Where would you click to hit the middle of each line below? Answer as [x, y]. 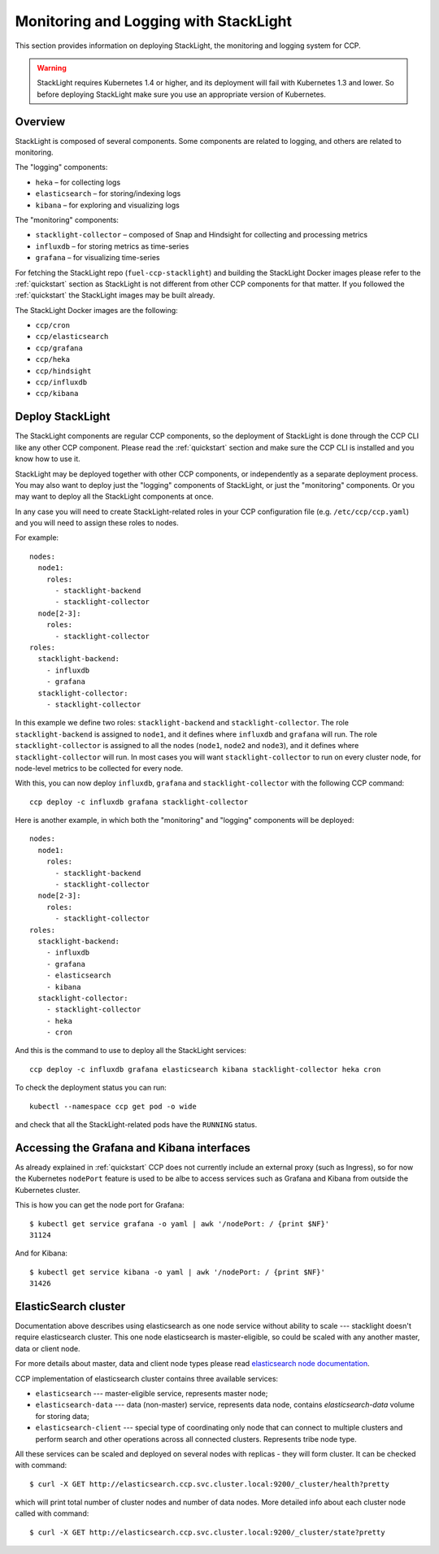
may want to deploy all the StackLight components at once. [114, 497]
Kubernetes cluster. [48, 1190]
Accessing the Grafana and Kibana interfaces [133, 1148]
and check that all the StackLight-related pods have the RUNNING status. [136, 1125]
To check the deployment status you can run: [91, 1088]
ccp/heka [53, 359]
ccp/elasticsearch [72, 337]
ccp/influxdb [61, 383]
